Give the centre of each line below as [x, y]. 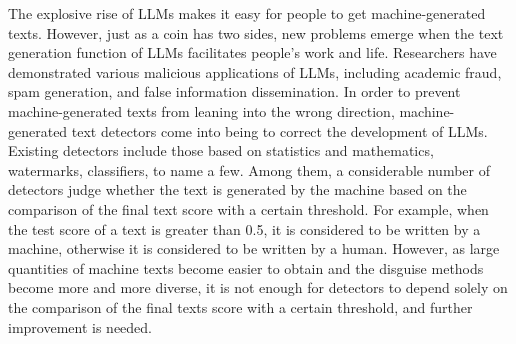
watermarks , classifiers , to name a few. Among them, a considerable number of [249, 169]
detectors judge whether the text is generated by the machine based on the [237, 189]
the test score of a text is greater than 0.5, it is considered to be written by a [244, 228]
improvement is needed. [80, 326]
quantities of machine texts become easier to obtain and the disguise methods [246, 267]
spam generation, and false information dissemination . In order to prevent [234, 91]
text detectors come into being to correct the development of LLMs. [279, 130]
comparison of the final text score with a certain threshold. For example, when [248, 208]
